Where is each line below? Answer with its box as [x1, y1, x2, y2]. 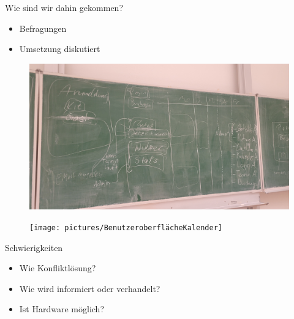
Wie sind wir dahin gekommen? [5, 1, 124, 13]
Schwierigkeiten [5, 241, 63, 253]
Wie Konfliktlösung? [19, 261, 96, 274]
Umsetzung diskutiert [19, 42, 100, 55]
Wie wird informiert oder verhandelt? [19, 282, 160, 295]
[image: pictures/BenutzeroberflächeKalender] [29, 223, 222, 232]
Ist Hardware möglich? [19, 302, 104, 315]
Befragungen [19, 21, 67, 34]
